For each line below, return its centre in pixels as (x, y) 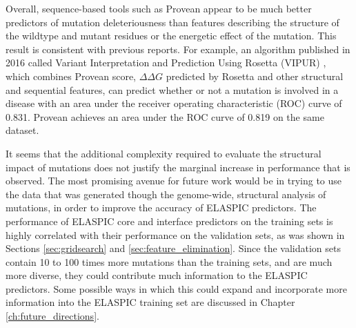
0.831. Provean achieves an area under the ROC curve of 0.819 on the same (165, 116)
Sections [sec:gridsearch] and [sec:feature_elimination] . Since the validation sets (173, 248)
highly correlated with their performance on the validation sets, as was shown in (175, 234)
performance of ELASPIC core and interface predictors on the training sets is (169, 221)
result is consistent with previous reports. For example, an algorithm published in (178, 49)
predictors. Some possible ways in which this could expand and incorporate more (176, 288)
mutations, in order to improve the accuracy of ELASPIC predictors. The (161, 208)
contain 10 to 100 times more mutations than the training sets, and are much (169, 261)
